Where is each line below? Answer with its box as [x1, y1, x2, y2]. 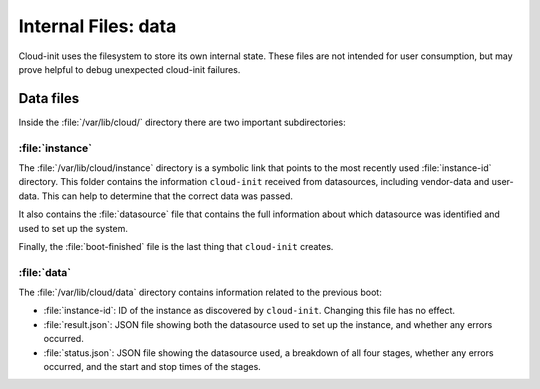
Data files [18, 90, 80, 107]
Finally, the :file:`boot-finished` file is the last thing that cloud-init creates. [18, 240, 334, 252]
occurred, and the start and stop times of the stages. [43, 361, 262, 373]
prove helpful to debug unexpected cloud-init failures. [18, 63, 241, 75]
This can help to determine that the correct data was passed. [41, 190, 294, 202]
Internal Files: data [18, 15, 177, 37]
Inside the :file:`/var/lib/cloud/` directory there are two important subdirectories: [18, 116, 347, 128]
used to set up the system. [18, 222, 129, 234]
